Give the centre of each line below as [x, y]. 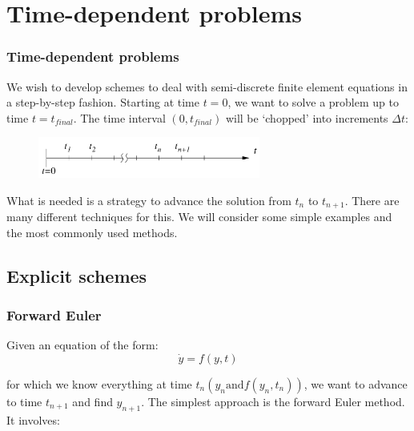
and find [92, 401]
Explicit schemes [77, 275]
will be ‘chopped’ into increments [307, 117]
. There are [372, 200]
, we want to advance [356, 383]
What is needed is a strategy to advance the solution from [149, 200]
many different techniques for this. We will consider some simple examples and [199, 217]
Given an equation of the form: [82, 345]
